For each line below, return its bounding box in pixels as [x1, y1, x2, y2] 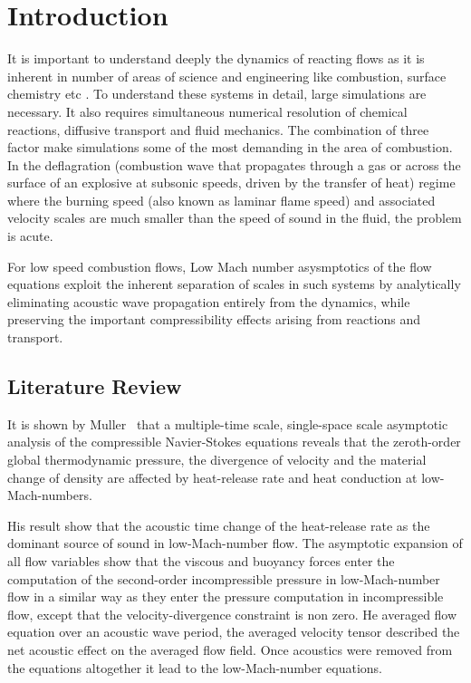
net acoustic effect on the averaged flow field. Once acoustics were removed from [7, 640, 453, 659]
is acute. [7, 226, 53, 245]
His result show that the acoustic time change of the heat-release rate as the [7, 515, 430, 534]
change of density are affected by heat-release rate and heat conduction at [7, 467, 418, 486]
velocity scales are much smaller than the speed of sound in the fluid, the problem [7, 208, 462, 227]
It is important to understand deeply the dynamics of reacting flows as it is [7, 49, 425, 68]
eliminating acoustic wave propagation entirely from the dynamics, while [7, 292, 410, 311]
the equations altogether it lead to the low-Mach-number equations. [7, 658, 383, 677]
